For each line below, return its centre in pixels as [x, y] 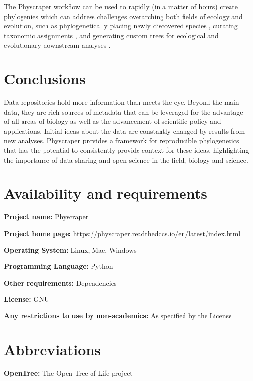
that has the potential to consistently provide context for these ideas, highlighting [126, 150]
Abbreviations [52, 349]
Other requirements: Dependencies [60, 282]
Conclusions [45, 79]
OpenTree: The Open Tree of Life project [68, 372]
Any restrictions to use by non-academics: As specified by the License [118, 315]
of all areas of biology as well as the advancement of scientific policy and [113, 121]
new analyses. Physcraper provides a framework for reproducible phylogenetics [122, 140]
